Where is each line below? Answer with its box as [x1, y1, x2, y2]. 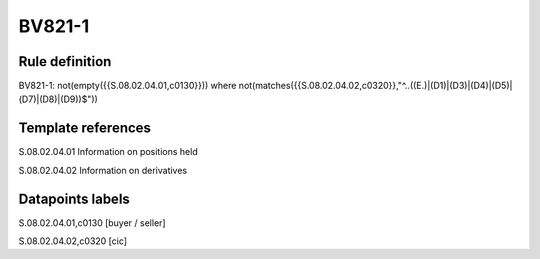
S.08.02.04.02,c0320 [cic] [18, 235, 128, 247]
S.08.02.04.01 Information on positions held [18, 146, 199, 158]
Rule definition [18, 53, 112, 70]
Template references [18, 120, 152, 137]
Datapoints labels [18, 190, 130, 207]
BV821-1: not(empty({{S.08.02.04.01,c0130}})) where [18, 80, 237, 92]
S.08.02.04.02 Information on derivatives [18, 164, 188, 176]
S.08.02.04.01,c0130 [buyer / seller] [18, 216, 166, 229]
